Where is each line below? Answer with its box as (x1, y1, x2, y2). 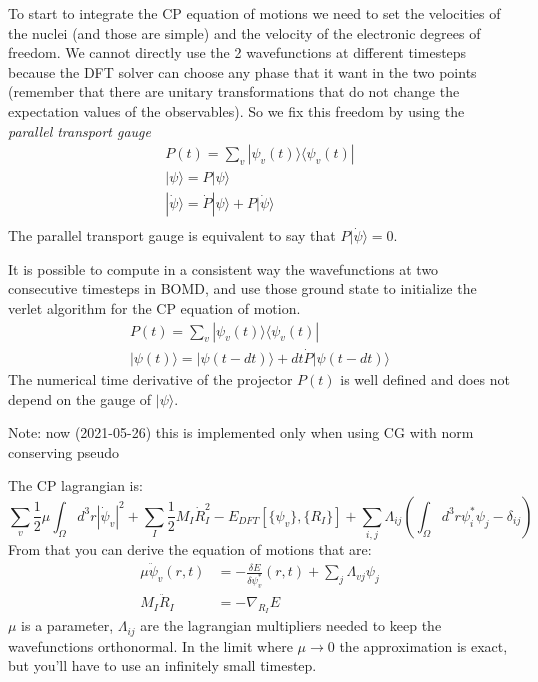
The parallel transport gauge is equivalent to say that (8, 225, 336, 246)
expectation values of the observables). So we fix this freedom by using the (8, 100, 465, 121)
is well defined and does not (340, 368, 510, 389)
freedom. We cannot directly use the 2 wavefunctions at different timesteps (8, 42, 467, 63)
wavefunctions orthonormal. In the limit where (8, 635, 293, 656)
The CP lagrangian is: (8, 475, 143, 496)
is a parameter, (21, 615, 114, 636)
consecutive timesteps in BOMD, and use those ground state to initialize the (8, 278, 477, 299)
